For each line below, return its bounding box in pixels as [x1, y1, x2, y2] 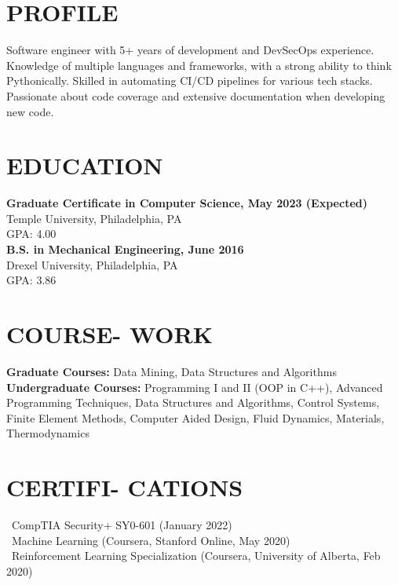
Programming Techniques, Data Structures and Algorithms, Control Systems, [6, 394, 380, 411]
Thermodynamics [6, 425, 89, 441]
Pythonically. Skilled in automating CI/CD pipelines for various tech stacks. [6, 72, 373, 89]
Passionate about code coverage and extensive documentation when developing [6, 87, 385, 104]
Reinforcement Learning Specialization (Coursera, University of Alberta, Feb [11, 547, 381, 564]
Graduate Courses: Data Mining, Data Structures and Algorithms [6, 363, 337, 379]
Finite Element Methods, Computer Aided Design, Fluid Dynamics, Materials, [6, 409, 385, 426]
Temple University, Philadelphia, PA [6, 210, 182, 226]
